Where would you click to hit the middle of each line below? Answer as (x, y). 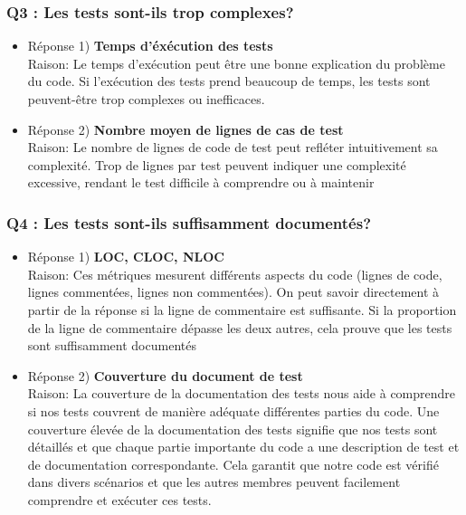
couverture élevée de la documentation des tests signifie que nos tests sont (233, 429)
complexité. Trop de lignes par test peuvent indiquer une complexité (217, 164)
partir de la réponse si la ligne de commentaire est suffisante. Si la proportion (242, 309)
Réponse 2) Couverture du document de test (165, 375)
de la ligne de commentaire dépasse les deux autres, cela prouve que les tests (240, 327)
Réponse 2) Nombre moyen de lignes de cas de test (185, 129)
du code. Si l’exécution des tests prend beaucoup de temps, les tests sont (229, 81)
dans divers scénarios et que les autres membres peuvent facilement (214, 482)
